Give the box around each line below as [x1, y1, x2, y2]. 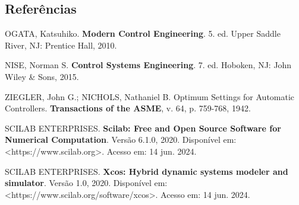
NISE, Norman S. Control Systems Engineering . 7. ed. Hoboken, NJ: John [5, 59, 292, 71]
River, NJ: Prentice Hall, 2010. [5, 39, 117, 51]
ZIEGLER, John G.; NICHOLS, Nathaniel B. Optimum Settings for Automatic [5, 90, 295, 102]
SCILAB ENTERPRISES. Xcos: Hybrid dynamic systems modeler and [5, 165, 288, 177]
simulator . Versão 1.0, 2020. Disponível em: [5, 177, 168, 189]
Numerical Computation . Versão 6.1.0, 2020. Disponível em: [5, 133, 237, 146]
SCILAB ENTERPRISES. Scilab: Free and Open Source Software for [5, 121, 281, 134]
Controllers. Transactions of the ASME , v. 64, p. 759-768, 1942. [5, 102, 251, 114]
